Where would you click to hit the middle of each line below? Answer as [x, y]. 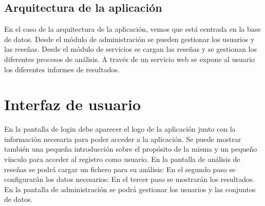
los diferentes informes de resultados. [62, 69]
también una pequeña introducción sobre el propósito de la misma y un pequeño [131, 149]
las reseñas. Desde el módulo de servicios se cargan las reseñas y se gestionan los [131, 49]
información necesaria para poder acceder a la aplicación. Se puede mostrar [123, 139]
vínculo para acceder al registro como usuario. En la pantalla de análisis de [122, 159]
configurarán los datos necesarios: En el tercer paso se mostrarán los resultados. [129, 179]
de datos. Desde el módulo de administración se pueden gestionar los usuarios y [129, 39]
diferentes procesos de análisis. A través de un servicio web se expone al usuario [130, 59]
